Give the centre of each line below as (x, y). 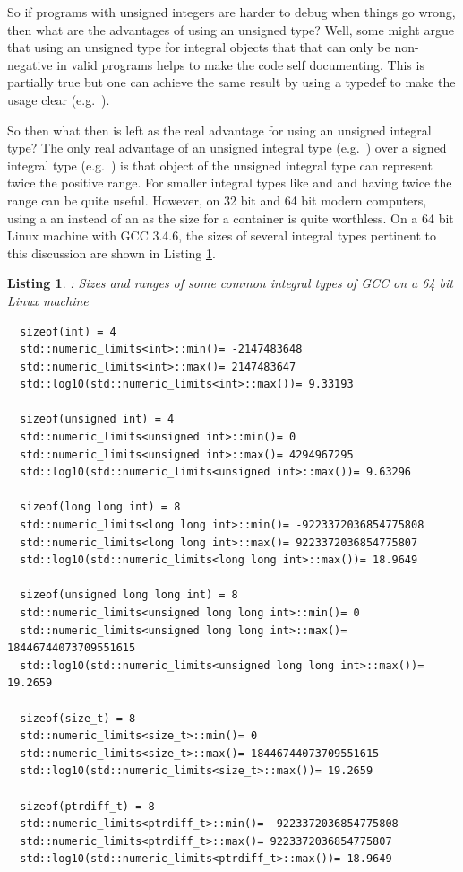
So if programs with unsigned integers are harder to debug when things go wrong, (231, 12)
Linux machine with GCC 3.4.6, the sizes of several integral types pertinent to (222, 235)
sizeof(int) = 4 (68, 331)
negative (30, 64)
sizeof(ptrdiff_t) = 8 (87, 806)
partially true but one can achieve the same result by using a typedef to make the (231, 82)
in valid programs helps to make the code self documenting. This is (240, 64)
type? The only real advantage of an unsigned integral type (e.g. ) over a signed (227, 148)
